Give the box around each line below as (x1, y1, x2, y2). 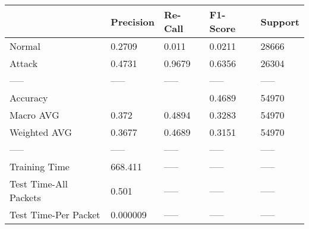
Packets (10, 190, 41, 204)
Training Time (10, 160, 70, 173)
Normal (10, 39, 41, 53)
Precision (111, 14, 154, 28)
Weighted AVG (10, 125, 72, 139)
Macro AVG (10, 108, 59, 122)
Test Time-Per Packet (10, 208, 100, 221)
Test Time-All (10, 177, 68, 190)
